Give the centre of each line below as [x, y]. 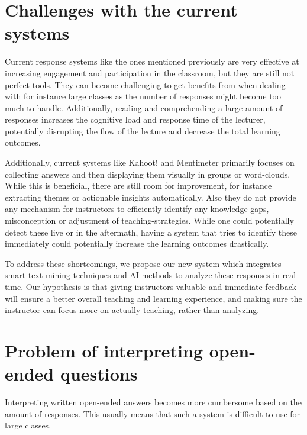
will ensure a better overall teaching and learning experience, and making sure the [153, 298]
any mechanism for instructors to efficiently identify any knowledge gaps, [137, 209]
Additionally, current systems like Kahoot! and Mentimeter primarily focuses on [150, 162]
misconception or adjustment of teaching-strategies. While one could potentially [149, 220]
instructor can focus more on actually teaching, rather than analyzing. [132, 310]
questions [99, 374]
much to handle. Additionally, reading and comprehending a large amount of [144, 107]
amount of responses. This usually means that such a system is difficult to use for [153, 413]
